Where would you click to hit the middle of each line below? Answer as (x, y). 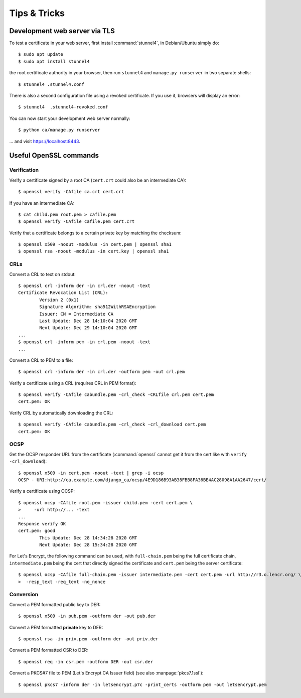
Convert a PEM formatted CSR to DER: (49, 650)
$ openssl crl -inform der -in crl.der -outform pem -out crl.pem (102, 372)
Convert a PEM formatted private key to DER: (56, 627)
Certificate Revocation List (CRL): (63, 293)
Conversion (24, 595)
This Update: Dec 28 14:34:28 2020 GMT (88, 538)
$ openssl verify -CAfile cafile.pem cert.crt (77, 222)
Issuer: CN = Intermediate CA (77, 314)
